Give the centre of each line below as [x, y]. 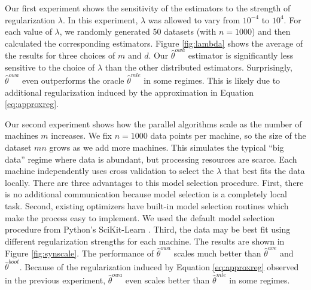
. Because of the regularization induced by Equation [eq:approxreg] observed [159, 266]
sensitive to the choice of [50, 67]
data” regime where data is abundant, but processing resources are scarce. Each [151, 159]
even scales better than [167, 280]
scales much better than [217, 253]
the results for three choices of [60, 55]
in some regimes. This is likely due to [212, 80]
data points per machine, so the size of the [228, 135]
